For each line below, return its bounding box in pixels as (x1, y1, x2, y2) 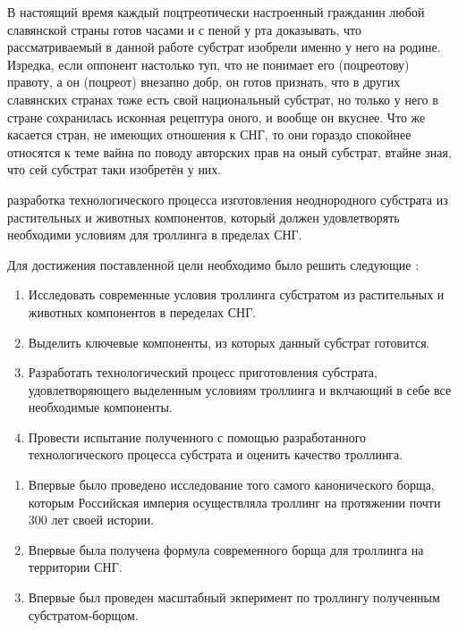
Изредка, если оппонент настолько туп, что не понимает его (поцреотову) (7, 55, 410, 73)
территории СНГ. (28, 558, 123, 576)
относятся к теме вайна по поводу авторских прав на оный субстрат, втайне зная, (7, 142, 452, 161)
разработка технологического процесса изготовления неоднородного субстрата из (7, 189, 448, 208)
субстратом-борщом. (28, 605, 139, 624)
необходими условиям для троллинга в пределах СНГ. (7, 225, 302, 244)
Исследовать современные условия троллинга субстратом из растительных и (28, 285, 445, 304)
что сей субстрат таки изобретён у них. (7, 160, 222, 179)
